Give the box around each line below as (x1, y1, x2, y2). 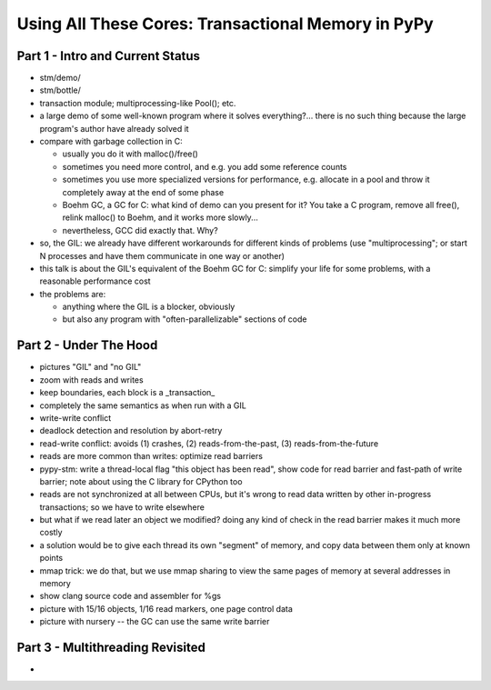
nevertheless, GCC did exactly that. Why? (62, 225, 218, 235)
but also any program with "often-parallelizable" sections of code (62, 314, 307, 325)
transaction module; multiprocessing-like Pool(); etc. (39, 97, 236, 108)
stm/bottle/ (39, 85, 82, 95)
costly (39, 527, 63, 538)
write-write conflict (39, 412, 112, 423)
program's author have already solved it (39, 123, 190, 134)
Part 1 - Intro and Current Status (16, 48, 200, 64)
